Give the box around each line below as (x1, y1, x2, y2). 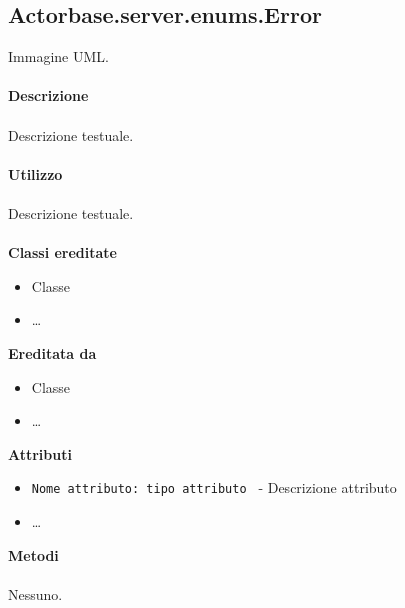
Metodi (8, 544, 59, 565)
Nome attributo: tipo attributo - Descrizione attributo (31, 477, 397, 498)
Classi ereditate (8, 242, 117, 263)
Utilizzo (8, 163, 63, 184)
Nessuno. (8, 583, 63, 604)
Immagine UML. (8, 46, 109, 67)
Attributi (8, 443, 72, 464)
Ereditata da (8, 342, 97, 363)
